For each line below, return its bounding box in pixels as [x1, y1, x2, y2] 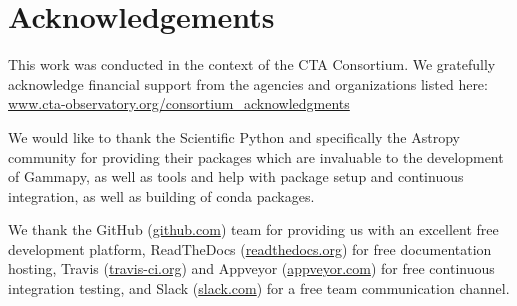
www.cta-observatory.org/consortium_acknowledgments [8, 93, 350, 114]
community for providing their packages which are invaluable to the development [8, 146, 504, 167]
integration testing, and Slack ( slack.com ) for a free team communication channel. [8, 278, 510, 299]
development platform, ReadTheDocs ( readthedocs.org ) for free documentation [8, 238, 492, 259]
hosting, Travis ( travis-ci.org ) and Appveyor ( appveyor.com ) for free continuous [8, 258, 495, 279]
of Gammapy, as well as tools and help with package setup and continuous [8, 166, 464, 187]
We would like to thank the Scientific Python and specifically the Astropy [8, 126, 460, 147]
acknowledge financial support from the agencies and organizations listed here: [8, 73, 488, 94]
